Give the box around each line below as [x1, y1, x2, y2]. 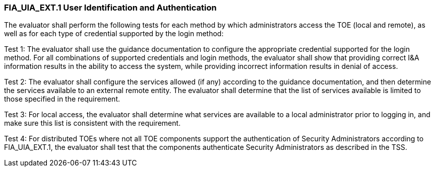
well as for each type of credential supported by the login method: [4, 29, 224, 38]
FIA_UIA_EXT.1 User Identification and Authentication [4, 3, 217, 13]
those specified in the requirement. [4, 95, 120, 104]
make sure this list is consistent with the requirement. [4, 119, 181, 128]
